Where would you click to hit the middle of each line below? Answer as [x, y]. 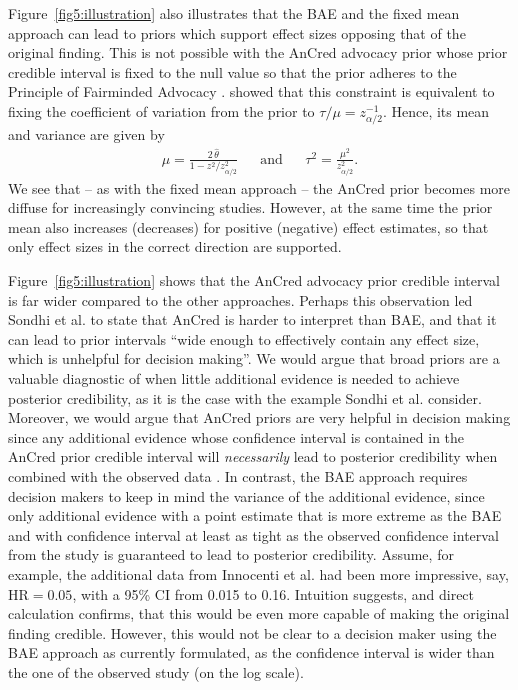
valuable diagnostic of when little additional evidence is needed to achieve [234, 378]
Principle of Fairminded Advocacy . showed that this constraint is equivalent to [251, 91]
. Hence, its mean [436, 110]
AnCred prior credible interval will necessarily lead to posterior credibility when [253, 456]
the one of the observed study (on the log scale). [156, 671]
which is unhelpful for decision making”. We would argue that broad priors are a [254, 358]
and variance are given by [86, 134]
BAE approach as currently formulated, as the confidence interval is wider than [251, 652]
